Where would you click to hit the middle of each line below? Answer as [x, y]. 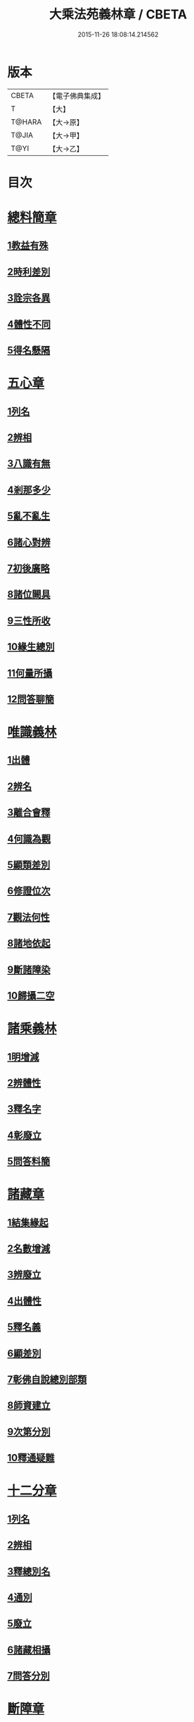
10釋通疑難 [31, 1458]
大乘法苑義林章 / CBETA [118, 14]
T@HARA [26, 122]
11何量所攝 [30, 673]
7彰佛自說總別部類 [47, 1380]
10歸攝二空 [31, 996]
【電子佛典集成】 [77, 96]
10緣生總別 [31, 647]
